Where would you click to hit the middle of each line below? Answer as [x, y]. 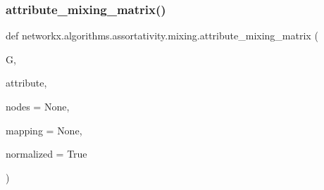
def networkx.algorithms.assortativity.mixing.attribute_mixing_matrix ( [162, 36]
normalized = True [46, 154]
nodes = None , [38, 106]
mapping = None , [44, 130]
